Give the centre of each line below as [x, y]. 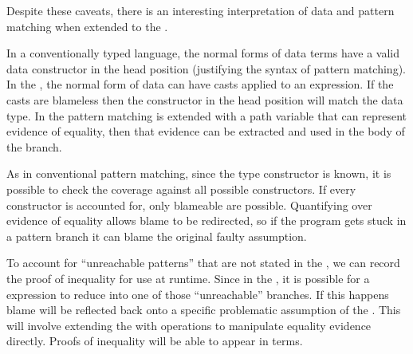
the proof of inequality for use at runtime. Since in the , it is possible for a [188, 278]
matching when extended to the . [87, 26]
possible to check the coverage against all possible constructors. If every [181, 189]
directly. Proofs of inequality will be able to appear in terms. [155, 341]
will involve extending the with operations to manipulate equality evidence [189, 325]
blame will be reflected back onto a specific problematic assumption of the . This [204, 310]
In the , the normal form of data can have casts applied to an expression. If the [200, 84]
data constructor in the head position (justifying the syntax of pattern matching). [206, 68]
